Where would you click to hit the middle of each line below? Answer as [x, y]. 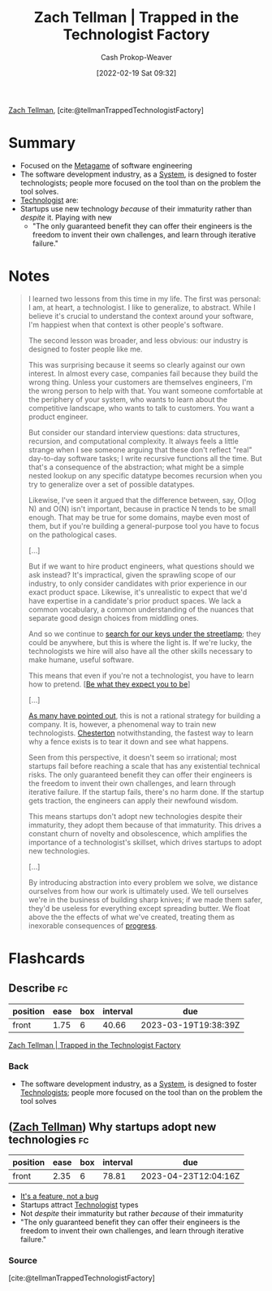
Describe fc [38, 988]
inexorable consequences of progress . [93, 925]
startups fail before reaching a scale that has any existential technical [144, 765]
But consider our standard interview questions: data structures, [134, 432]
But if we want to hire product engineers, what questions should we [141, 566]
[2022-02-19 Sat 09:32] [136, 72]
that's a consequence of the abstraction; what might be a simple [136, 467]
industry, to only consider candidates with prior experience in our [138, 583]
